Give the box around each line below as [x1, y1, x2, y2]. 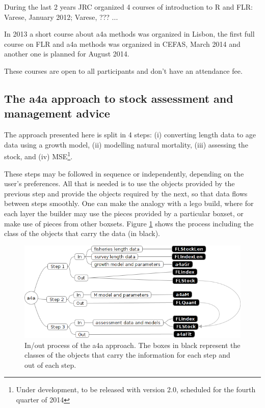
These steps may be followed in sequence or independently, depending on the [4, 168, 244, 179]
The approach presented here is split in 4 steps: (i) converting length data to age [4, 129, 256, 140]
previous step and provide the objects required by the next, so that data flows [4, 188, 248, 198]
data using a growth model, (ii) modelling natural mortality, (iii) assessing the [4, 139, 248, 150]
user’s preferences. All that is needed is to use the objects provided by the [4, 178, 235, 189]
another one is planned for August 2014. [4, 48, 129, 59]
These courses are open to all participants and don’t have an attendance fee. [4, 65, 243, 76]
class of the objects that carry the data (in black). [4, 228, 160, 239]
